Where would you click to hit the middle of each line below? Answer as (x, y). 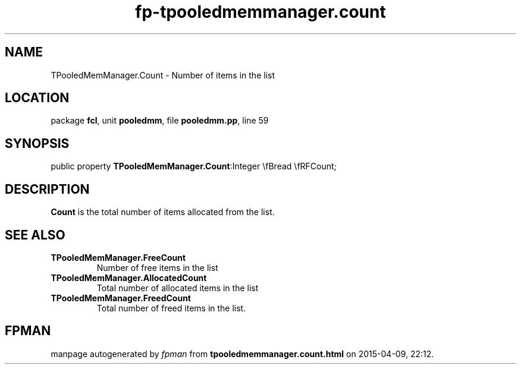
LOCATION (37, 98)
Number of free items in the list (157, 267)
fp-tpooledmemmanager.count (260, 12)
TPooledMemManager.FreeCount (118, 257)
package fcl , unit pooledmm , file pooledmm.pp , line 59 (160, 121)
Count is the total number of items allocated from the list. (163, 212)
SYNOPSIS (37, 143)
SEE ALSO (35, 235)
